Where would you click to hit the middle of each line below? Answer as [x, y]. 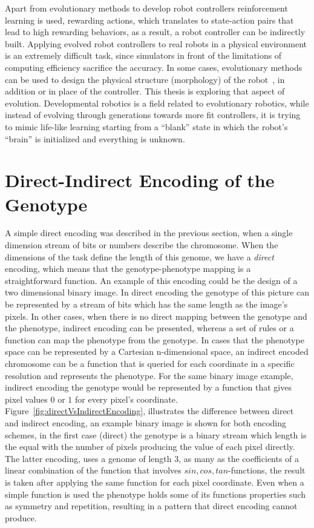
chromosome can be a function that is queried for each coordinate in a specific [150, 363]
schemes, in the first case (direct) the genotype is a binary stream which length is [156, 434]
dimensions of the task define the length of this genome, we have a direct [139, 256]
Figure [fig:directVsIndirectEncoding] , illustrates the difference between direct [149, 411]
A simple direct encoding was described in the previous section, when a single [149, 233]
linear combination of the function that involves [93, 470]
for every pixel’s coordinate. [126, 399]
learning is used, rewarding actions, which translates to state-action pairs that [149, 20]
